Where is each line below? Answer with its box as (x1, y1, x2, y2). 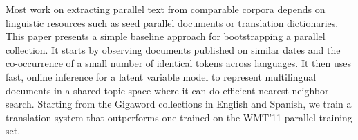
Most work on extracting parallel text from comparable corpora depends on (6, 2, 326, 16)
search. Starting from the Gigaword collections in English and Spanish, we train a (6, 97, 352, 111)
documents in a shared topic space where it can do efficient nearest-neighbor (6, 83, 329, 97)
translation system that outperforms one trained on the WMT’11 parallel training (6, 110, 352, 124)
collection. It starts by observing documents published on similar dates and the (6, 42, 341, 57)
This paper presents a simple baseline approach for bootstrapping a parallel (6, 29, 326, 43)
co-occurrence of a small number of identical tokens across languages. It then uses (6, 56, 351, 70)
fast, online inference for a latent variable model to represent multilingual (6, 69, 317, 83)
